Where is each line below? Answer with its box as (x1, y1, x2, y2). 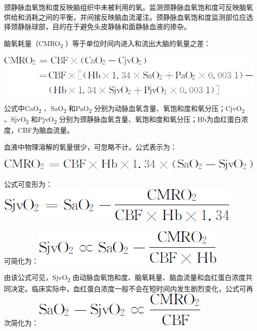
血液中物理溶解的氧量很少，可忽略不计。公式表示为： (4, 141, 177, 152)
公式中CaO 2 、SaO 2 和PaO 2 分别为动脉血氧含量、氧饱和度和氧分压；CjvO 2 (4, 103, 245, 114)
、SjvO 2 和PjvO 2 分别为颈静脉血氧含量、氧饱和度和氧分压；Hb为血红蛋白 (4, 114, 241, 126)
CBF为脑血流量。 (17, 125, 74, 135)
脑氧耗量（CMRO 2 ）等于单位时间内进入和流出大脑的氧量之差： (4, 38, 211, 50)
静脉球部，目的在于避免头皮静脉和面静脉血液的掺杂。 (17, 21, 191, 32)
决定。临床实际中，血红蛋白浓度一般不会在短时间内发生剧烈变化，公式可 (10, 283, 246, 293)
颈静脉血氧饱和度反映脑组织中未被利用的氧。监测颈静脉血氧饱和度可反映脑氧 (4, 2, 253, 12)
